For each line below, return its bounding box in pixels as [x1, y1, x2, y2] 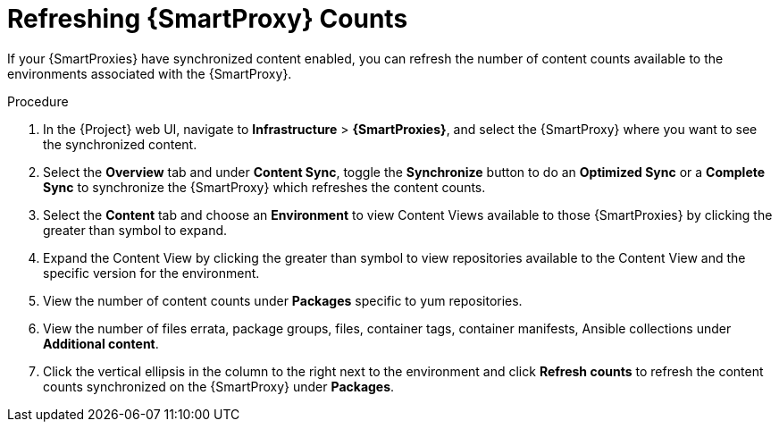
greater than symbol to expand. [43, 222, 228, 238]
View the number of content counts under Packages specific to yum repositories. [43, 292, 523, 308]
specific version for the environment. [43, 265, 260, 281]
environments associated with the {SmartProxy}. [7, 65, 292, 81]
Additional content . [43, 335, 159, 351]
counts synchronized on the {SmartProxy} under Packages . [43, 378, 395, 394]
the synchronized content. [43, 136, 197, 152]
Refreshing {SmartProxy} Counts [7, 4, 408, 34]
